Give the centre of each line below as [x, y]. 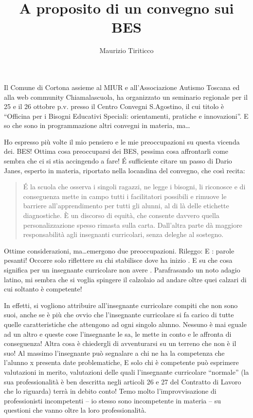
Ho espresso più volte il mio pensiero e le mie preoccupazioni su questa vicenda [122, 141]
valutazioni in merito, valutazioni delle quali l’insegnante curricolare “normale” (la [126, 372]
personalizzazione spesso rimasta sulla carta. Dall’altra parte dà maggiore [133, 225]
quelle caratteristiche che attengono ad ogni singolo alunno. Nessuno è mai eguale [125, 324]
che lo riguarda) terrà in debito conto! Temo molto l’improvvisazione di [110, 391]
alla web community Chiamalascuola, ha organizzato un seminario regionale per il [126, 97]
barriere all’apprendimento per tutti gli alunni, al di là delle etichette [126, 206]
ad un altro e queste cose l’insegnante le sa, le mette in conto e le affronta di [118, 334]
